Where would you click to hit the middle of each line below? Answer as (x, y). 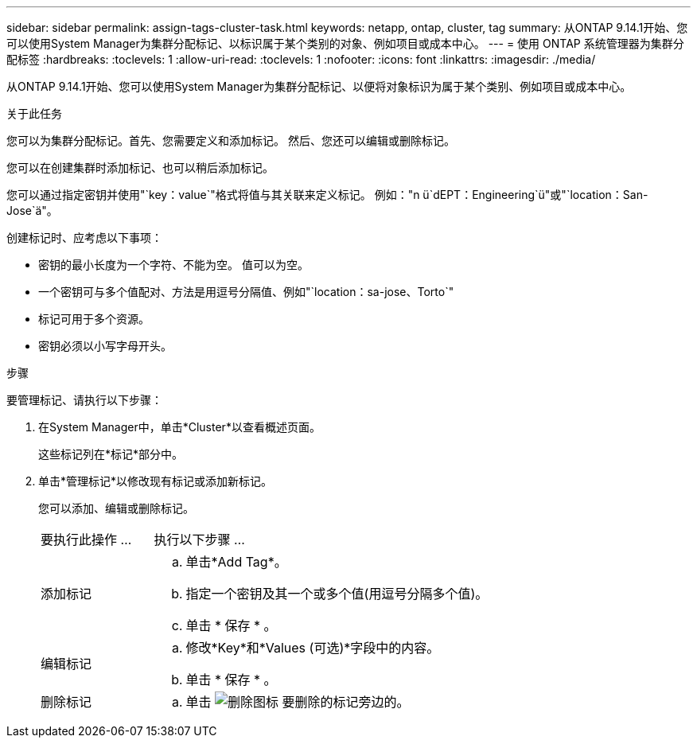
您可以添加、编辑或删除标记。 (116, 508)
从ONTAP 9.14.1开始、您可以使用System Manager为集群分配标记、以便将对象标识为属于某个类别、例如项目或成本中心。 (319, 86)
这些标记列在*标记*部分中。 (111, 454)
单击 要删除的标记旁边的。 (298, 702)
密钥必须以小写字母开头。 (105, 346)
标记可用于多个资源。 (94, 319)
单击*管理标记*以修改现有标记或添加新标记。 (156, 481)
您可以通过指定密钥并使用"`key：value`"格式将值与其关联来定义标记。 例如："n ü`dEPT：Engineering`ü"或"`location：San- (327, 195)
